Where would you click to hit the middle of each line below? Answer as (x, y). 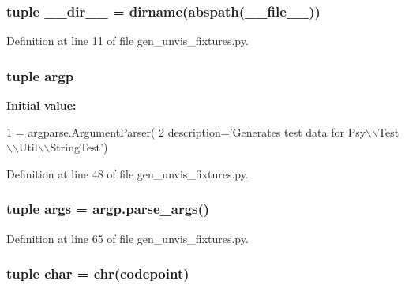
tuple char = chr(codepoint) (98, 273)
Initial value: (41, 105)
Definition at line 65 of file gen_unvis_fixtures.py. (127, 238)
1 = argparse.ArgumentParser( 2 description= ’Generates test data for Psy (186, 131)
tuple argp (40, 75)
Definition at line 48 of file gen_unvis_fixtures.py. (127, 173)
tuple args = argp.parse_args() (108, 209)
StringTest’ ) (79, 147)
